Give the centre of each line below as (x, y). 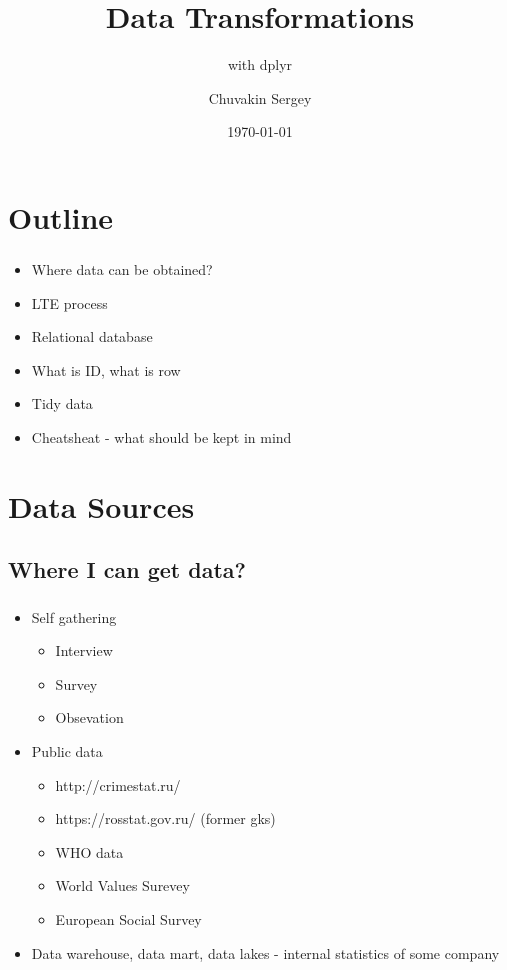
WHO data (89, 851)
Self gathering (74, 616)
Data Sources (101, 505)
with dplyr (260, 64)
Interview (84, 650)
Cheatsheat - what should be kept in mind (161, 436)
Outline (61, 216)
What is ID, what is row (106, 369)
